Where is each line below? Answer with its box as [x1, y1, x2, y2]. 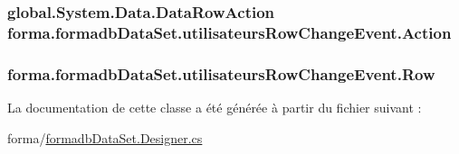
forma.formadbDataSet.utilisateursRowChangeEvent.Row [7, 62, 435, 85]
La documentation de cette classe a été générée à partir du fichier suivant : [7, 97, 422, 116]
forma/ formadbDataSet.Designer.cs [7, 128, 203, 147]
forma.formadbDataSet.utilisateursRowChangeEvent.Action [7, 21, 452, 43]
